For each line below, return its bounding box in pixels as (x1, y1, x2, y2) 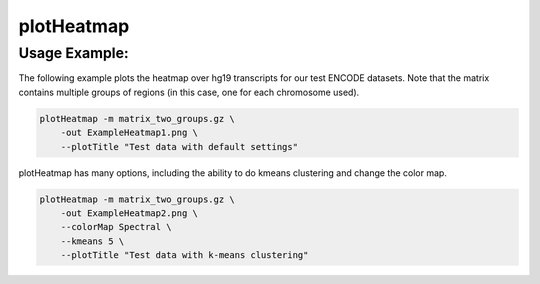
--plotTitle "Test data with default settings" (60, 141, 299, 152)
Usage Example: (18, 44, 129, 62)
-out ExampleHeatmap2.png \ (60, 207, 199, 219)
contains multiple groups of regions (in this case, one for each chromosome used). (18, 86, 360, 98)
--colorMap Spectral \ (60, 221, 172, 233)
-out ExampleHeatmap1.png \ (60, 127, 199, 139)
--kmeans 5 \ (60, 235, 125, 247)
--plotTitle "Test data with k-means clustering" (60, 250, 309, 261)
